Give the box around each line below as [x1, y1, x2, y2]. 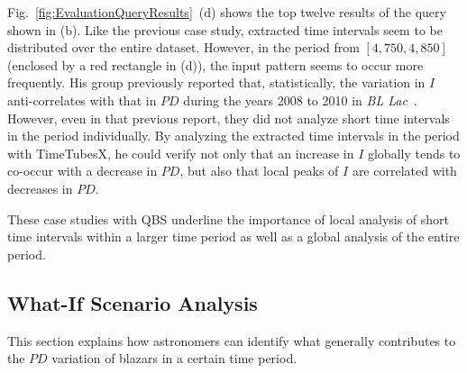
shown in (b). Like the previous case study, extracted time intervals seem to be [7, 20, 443, 39]
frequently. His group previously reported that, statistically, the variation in [7, 73, 426, 92]
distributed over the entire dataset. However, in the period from [7, 38, 360, 57]
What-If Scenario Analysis [7, 288, 258, 316]
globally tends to [367, 143, 461, 162]
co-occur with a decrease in [7, 161, 158, 180]
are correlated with [352, 161, 457, 180]
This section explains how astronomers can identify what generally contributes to [7, 331, 456, 350]
